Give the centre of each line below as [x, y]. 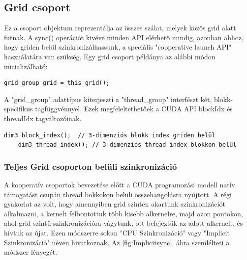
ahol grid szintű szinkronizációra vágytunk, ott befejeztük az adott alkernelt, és [123, 223]
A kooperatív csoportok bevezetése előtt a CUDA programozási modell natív [120, 184]
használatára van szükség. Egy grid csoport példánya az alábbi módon [110, 56]
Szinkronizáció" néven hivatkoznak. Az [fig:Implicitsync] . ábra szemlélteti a [117, 242]
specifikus [18, 109]
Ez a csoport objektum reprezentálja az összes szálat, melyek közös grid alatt [120, 28]
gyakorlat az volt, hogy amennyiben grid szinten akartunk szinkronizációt [115, 204]
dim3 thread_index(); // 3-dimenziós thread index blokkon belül [127, 145]
